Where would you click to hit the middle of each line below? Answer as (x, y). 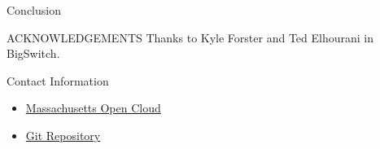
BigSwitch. (33, 53)
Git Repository (63, 135)
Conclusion (34, 10)
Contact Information (58, 80)
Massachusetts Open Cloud (93, 108)
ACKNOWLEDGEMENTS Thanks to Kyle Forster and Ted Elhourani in (190, 37)
